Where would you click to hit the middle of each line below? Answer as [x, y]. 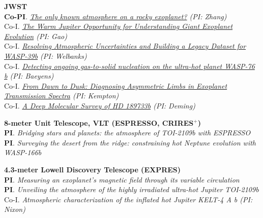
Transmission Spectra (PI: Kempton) [62, 96]
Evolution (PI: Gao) [36, 36]
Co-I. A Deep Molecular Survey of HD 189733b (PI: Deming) [100, 105]
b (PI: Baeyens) [29, 76]
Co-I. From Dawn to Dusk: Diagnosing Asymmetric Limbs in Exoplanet [116, 85]
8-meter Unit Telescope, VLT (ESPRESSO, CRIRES [99, 122]
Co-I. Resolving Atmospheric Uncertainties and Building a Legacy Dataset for [125, 46]
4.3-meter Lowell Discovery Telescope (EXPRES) [93, 169]
